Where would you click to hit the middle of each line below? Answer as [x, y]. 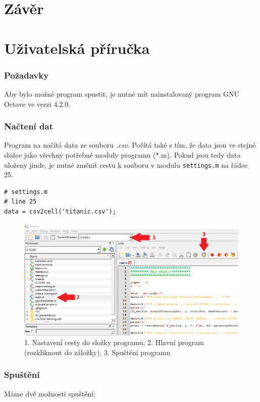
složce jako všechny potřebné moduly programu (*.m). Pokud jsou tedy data [122, 154]
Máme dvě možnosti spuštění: [50, 393]
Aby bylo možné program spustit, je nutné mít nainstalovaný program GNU [122, 93]
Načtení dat [29, 126]
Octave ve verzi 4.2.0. [37, 104]
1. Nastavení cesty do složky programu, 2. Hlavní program [114, 342]
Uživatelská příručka [77, 48]
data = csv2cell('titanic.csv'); [60, 212]
